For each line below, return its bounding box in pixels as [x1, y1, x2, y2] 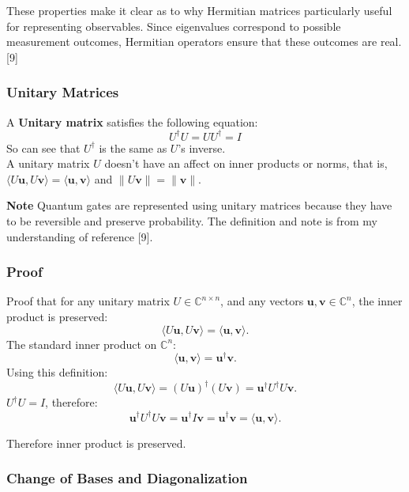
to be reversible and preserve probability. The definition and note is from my [6, 213, 377, 229]
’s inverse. [178, 139, 226, 156]
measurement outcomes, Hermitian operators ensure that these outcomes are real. [6, 33, 402, 50]
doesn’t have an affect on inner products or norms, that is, [104, 155, 388, 172]
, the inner [351, 293, 403, 309]
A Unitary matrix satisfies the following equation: [6, 113, 258, 130]
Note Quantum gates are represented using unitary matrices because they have [6, 197, 392, 214]
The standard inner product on [6, 335, 157, 352]
